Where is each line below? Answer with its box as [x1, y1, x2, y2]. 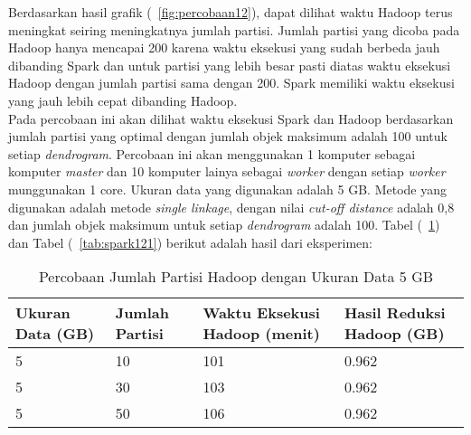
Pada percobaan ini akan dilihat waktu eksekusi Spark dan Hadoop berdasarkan [8, 109, 454, 128]
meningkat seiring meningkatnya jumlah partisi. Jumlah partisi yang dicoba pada [8, 20, 460, 39]
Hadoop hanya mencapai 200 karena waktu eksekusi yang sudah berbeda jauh [8, 38, 440, 57]
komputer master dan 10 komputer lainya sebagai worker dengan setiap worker [8, 162, 446, 181]
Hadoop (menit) [203, 323, 320, 345]
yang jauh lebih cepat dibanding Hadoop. [8, 90, 238, 109]
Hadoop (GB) [344, 323, 445, 345]
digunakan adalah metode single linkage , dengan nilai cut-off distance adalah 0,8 [8, 197, 455, 216]
